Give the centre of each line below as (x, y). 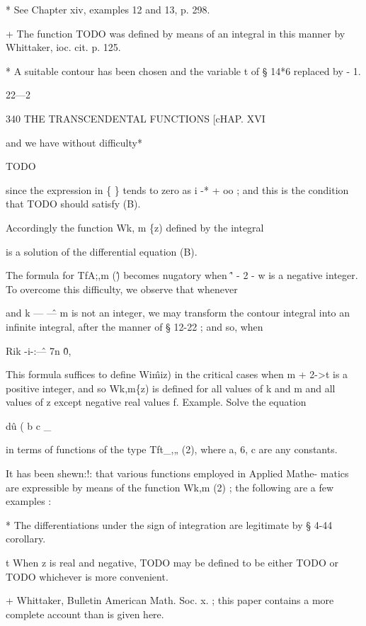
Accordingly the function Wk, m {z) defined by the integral (135, 227)
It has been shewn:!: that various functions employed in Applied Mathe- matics (177, 473)
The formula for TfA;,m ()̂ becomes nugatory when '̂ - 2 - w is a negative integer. (182, 275)
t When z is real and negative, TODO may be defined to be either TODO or (172, 563)
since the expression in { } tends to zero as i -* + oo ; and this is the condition (177, 189)
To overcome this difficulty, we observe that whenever (122, 289)
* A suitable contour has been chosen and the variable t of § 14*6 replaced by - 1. (183, 70)
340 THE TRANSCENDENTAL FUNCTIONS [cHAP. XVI (136, 118)
